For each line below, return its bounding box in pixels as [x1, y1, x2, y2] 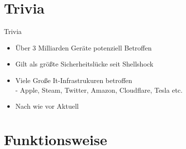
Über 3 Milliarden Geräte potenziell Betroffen [15, 42, 152, 52]
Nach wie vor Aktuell [15, 101, 79, 111]
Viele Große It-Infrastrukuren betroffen [15, 75, 132, 85]
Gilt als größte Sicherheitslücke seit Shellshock [15, 59, 153, 69]
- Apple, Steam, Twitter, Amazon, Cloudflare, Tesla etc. [15, 84, 183, 95]
